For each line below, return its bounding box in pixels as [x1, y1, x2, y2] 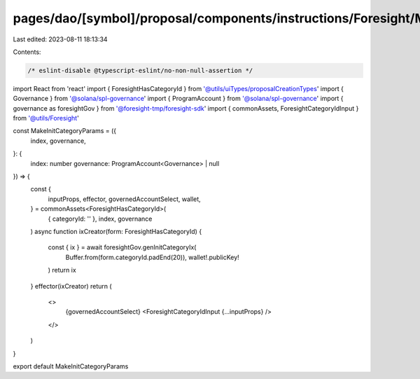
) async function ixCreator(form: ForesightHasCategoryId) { [30, 227, 202, 235]
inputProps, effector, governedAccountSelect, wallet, [48, 195, 201, 203]
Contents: [13, 48, 41, 56]
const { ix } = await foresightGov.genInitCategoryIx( [48, 243, 197, 251]
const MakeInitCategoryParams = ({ [13, 127, 117, 135]
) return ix [48, 266, 76, 275]
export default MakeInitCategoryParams [13, 361, 129, 371]
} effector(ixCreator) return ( [30, 282, 112, 290]
